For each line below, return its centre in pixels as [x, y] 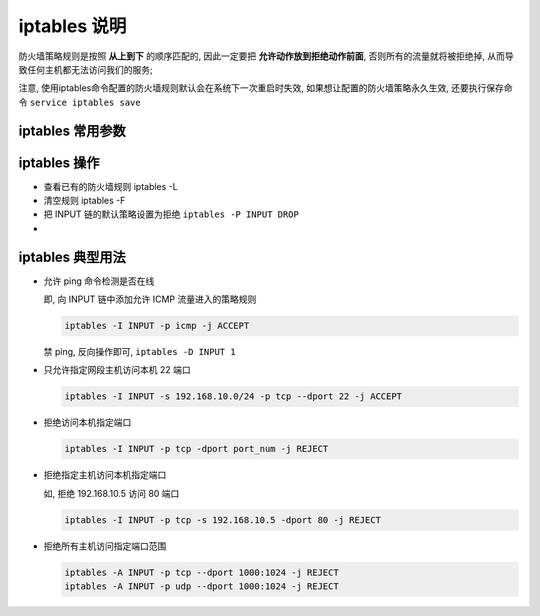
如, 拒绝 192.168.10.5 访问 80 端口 [111, 493]
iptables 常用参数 [72, 130]
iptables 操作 [59, 162]
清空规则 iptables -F [84, 201]
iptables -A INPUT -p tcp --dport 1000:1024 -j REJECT [201, 572]
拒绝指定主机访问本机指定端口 [105, 475]
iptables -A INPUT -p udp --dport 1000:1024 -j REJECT [201, 586]
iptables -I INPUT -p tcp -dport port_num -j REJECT [196, 449]
